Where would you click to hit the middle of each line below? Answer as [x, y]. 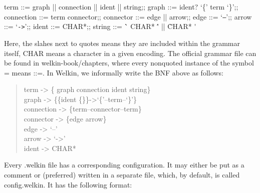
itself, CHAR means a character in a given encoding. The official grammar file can [130, 53]
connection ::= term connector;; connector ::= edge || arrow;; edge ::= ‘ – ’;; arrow [128, 16]
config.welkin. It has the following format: [68, 184]
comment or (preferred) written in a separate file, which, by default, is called [122, 175]
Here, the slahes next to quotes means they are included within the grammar [122, 43]
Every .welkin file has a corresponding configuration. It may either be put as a [124, 165]
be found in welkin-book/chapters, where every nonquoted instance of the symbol [129, 63]
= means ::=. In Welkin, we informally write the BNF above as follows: [114, 72]
